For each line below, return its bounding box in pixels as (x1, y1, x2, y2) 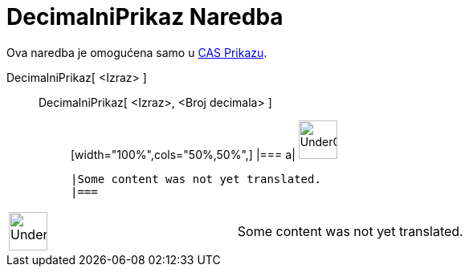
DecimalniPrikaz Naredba (6, 3, 283, 31)
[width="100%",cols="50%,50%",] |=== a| (71, 147, 296, 161)
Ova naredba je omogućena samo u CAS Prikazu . (6, 45, 267, 59)
